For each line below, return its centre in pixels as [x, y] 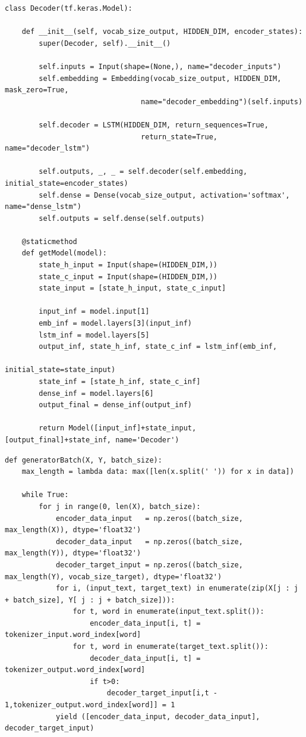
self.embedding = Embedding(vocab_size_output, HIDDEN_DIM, [160, 78]
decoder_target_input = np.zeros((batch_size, [149, 565]
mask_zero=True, [37, 90]
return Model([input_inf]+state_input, [118, 428]
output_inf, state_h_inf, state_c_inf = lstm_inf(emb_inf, [158, 347]
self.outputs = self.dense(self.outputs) [122, 218]
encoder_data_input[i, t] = [145, 623]
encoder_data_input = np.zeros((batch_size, [149, 518]
